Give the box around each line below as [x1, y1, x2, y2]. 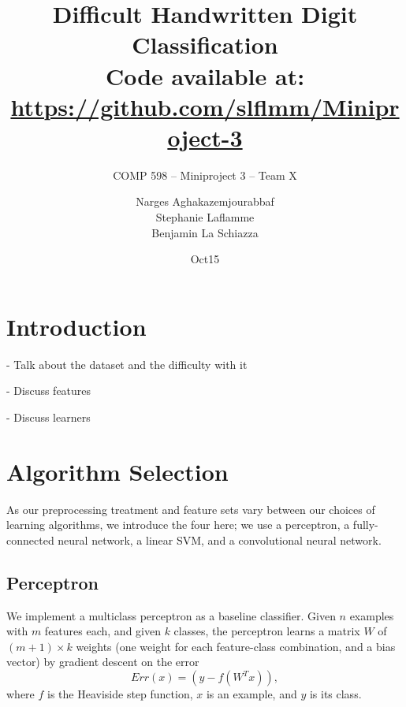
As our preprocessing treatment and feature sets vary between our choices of [6, 500, 375, 517]
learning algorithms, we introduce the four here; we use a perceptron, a [6, 516, 350, 533]
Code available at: [105, 59, 305, 91]
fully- [352, 516, 378, 533]
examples [349, 607, 394, 623]
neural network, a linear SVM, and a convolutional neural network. [58, 531, 382, 548]
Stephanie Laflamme [155, 209, 255, 225]
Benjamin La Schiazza [151, 224, 259, 240]
